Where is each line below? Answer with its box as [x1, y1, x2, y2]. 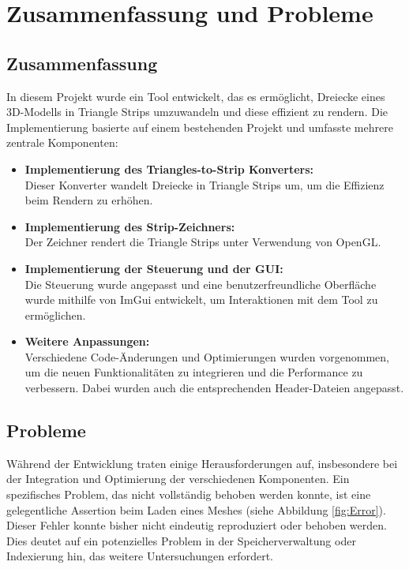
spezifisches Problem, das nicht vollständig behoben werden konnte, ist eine [6, 486, 371, 503]
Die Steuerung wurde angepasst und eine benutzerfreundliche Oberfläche [24, 275, 377, 292]
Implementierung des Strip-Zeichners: [24, 218, 235, 234]
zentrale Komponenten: [6, 134, 118, 151]
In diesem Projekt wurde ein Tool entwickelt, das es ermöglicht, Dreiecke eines [6, 88, 385, 104]
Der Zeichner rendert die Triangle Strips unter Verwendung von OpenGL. [24, 234, 381, 250]
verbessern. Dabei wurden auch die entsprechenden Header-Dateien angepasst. [24, 380, 404, 396]
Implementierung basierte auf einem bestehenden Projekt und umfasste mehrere [6, 118, 393, 135]
